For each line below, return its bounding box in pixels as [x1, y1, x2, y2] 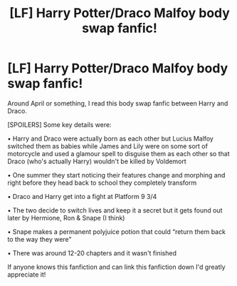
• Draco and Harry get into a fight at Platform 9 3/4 [7, 192, 157, 200]
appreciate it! [7, 270, 46, 279]
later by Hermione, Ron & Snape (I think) [7, 213, 125, 222]
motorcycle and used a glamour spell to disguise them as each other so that [7, 149, 230, 158]
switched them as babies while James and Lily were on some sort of [7, 141, 209, 150]
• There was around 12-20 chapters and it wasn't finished [7, 248, 177, 257]
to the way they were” [7, 235, 72, 243]
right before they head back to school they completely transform [7, 178, 197, 187]
